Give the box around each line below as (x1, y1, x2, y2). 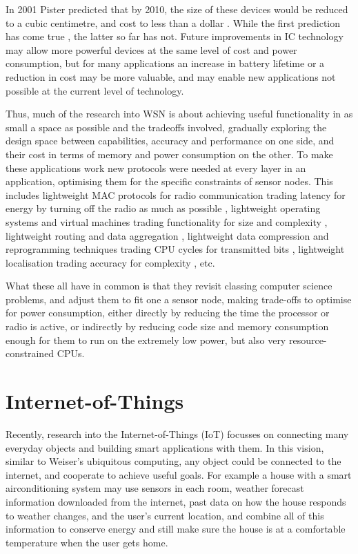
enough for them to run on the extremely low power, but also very (6, 332, 286, 347)
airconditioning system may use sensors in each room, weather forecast (6, 481, 304, 495)
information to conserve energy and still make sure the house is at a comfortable (6, 522, 346, 536)
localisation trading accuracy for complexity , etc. (6, 255, 215, 269)
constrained (6, 346, 54, 361)
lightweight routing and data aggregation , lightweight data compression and (6, 228, 329, 242)
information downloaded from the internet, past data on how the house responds (6, 494, 346, 508)
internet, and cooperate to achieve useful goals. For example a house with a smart (6, 467, 352, 481)
